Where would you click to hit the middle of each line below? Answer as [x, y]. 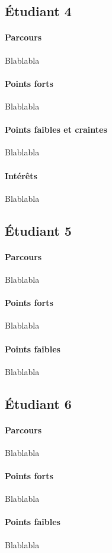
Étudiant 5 [38, 230]
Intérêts [21, 175]
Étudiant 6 [38, 403]
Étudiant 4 [38, 11]
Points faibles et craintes [56, 129]
